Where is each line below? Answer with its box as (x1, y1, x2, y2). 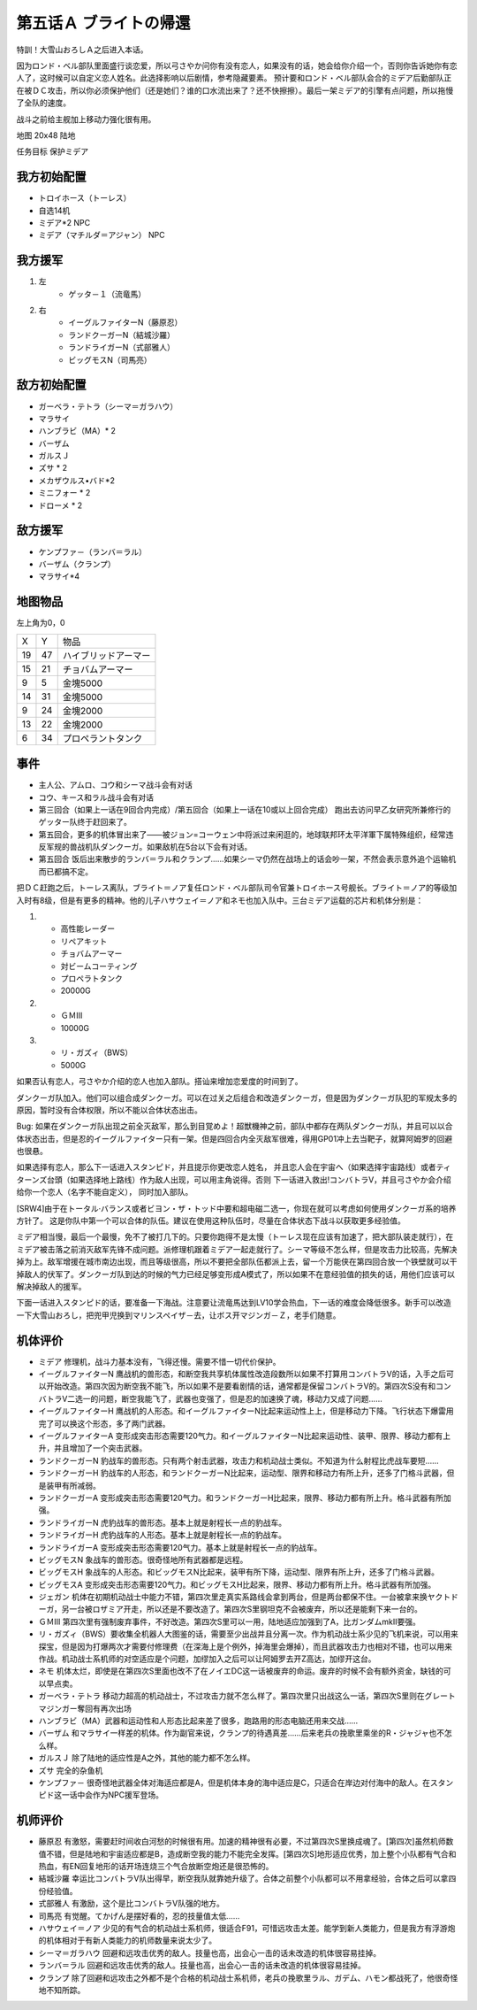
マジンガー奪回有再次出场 (38, 1703, 132, 1714)
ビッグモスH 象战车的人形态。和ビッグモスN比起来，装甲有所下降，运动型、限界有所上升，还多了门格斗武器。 (38, 1567, 439, 1577)
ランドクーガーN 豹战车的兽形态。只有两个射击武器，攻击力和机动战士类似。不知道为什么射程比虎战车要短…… (38, 1455, 439, 1466)
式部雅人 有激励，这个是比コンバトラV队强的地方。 (38, 1898, 225, 1909)
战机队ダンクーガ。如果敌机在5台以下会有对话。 (76, 842, 253, 852)
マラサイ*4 (38, 571, 80, 581)
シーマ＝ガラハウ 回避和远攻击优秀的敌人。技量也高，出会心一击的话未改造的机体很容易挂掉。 (38, 1947, 382, 1958)
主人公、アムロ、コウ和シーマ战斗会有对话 (38, 780, 193, 790)
